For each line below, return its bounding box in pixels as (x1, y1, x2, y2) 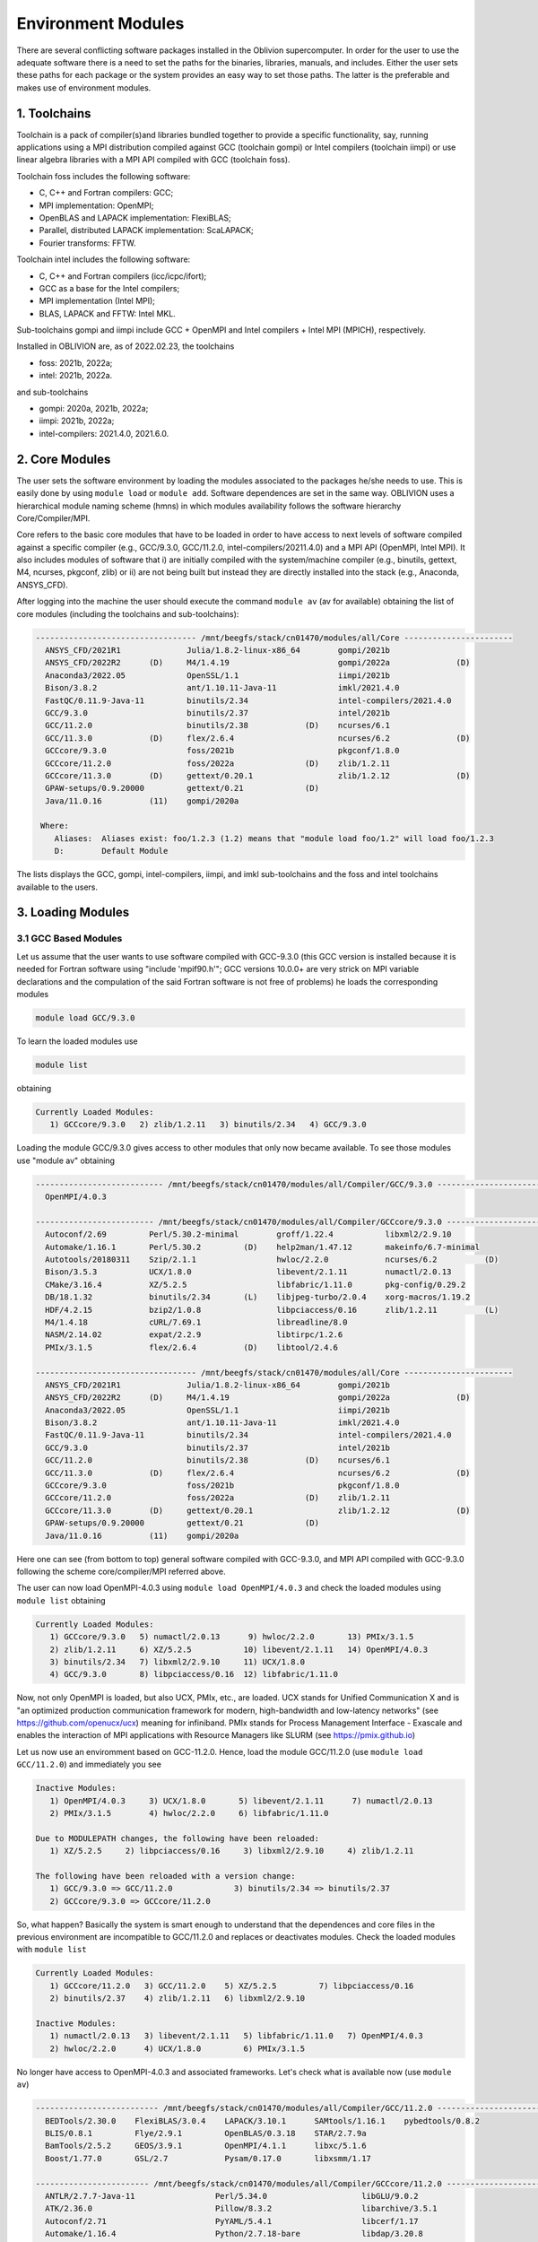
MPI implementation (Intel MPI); (39, 296, 156, 307)
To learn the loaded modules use (16, 1036, 138, 1047)
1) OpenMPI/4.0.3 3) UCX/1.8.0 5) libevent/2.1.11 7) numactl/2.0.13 (49, 1795, 433, 1806)
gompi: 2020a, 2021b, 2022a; (39, 404, 149, 414)
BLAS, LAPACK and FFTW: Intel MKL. (39, 308, 177, 318)
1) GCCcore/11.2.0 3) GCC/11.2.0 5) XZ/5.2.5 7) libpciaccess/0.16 (49, 1980, 414, 1991)
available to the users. (16, 882, 99, 892)
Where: (40, 821, 69, 831)
